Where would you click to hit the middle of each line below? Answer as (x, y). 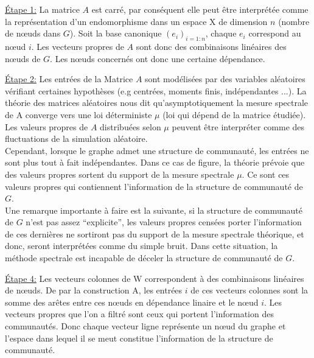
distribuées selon (131, 126)
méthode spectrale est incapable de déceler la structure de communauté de (144, 258)
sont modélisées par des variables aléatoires (225, 79)
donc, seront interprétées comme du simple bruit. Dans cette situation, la (141, 246)
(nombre (294, 21)
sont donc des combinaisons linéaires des (211, 46)
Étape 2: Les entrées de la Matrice (69, 79)
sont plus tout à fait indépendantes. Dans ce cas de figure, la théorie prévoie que (155, 162)
